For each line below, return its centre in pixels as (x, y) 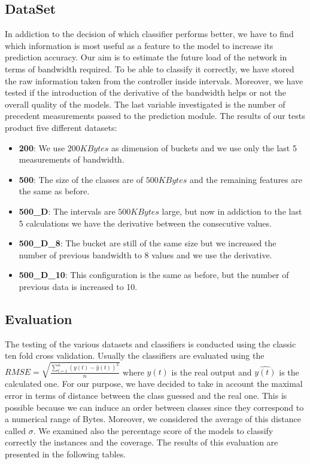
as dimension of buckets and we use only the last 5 (204, 147)
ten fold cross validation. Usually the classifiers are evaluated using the (135, 355)
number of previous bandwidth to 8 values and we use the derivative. (145, 254)
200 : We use (42, 147)
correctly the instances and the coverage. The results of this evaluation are (142, 442)
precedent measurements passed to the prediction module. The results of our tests (155, 116)
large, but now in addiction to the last (232, 211)
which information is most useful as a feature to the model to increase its (139, 45)
